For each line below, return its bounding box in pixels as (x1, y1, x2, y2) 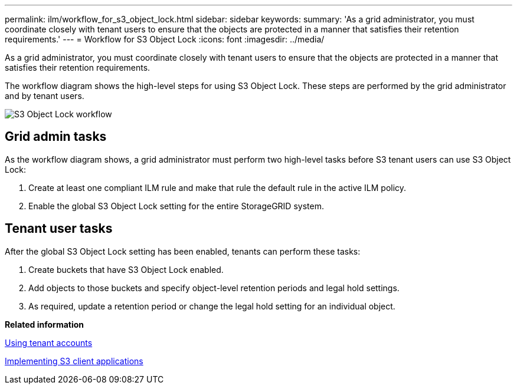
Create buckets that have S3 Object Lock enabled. (28, 264, 224, 275)
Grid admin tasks (5, 129, 107, 144)
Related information (5, 319, 84, 329)
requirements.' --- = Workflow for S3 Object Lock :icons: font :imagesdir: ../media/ (5, 34, 325, 44)
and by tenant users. (5, 91, 84, 101)
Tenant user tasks (5, 221, 113, 236)
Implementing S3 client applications (5, 355, 143, 366)
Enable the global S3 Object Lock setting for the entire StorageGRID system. (28, 200, 324, 211)
